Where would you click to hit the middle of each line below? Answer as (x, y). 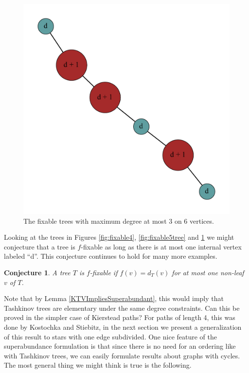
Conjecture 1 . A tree (37, 272)
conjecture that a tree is (40, 246)
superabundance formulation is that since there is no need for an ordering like (120, 346)
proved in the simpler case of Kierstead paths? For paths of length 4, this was (120, 317)
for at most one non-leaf (208, 272)
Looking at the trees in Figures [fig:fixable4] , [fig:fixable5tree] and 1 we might (119, 237)
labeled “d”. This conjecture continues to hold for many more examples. (111, 256)
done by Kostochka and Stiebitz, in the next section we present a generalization (123, 327)
